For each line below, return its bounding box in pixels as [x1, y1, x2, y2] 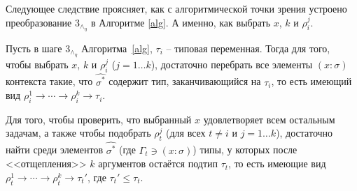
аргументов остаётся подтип [98, 156, 218, 171]
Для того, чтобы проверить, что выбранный [6, 112, 192, 126]
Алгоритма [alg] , [81, 41, 153, 55]
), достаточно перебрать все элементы [150, 57, 313, 72]
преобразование [6, 15, 72, 29]
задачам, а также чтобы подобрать [6, 125, 151, 140]
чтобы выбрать [6, 57, 69, 72]
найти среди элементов [6, 142, 104, 157]
